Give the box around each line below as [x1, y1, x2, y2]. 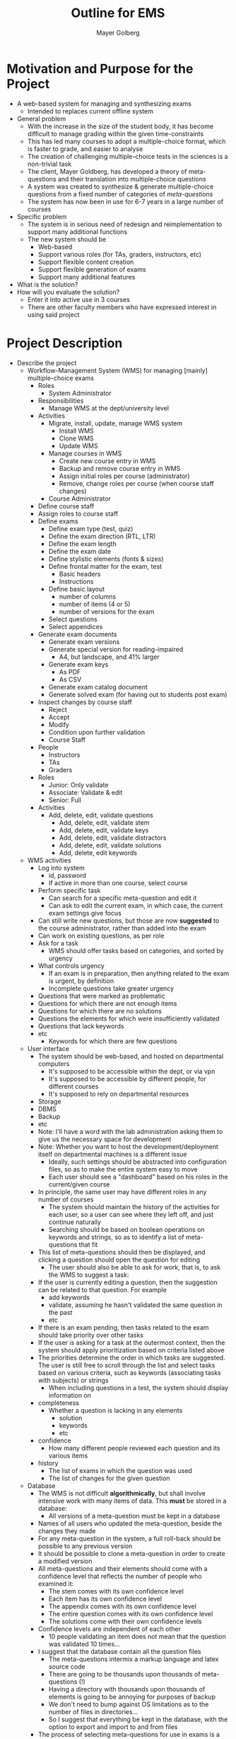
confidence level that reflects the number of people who [37, 1572, 202, 1580]
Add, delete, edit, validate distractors [59, 833, 167, 842]
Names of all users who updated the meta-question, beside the [37, 1519, 223, 1528]
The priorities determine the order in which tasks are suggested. [37, 1353, 225, 1362]
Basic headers [59, 570, 101, 578]
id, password [48, 871, 86, 879]
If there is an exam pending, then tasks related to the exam [37, 1323, 209, 1331]
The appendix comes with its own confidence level [48, 1601, 197, 1611]
